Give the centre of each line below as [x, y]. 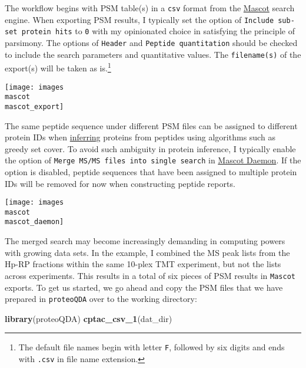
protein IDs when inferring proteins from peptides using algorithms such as [140, 137]
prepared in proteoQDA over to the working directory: [101, 299]
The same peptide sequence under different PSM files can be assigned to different [151, 125]
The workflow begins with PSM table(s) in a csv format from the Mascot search [150, 8]
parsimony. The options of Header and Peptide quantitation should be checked [151, 42]
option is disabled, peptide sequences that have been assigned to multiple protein [151, 171]
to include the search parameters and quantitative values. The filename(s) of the [153, 54]
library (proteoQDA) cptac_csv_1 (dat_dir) [89, 318]
